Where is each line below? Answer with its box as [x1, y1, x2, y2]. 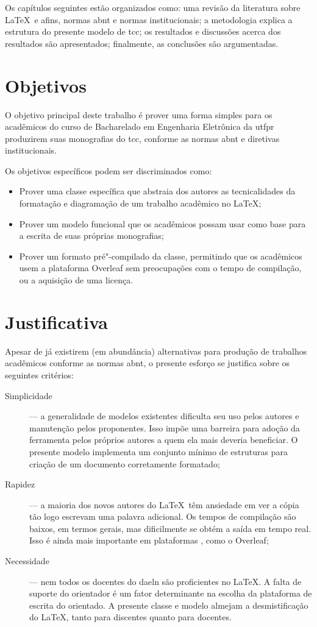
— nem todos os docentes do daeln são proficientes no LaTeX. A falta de [29, 575, 302, 587]
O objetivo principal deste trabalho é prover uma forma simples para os [5, 108, 272, 121]
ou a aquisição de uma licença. [19, 274, 134, 286]
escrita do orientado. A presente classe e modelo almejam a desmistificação [29, 598, 308, 611]
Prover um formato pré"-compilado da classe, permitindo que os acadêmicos [19, 249, 302, 262]
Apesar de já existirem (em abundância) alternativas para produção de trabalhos [5, 344, 307, 357]
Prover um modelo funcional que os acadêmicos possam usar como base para [19, 217, 306, 230]
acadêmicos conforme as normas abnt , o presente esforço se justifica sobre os [5, 356, 290, 369]
